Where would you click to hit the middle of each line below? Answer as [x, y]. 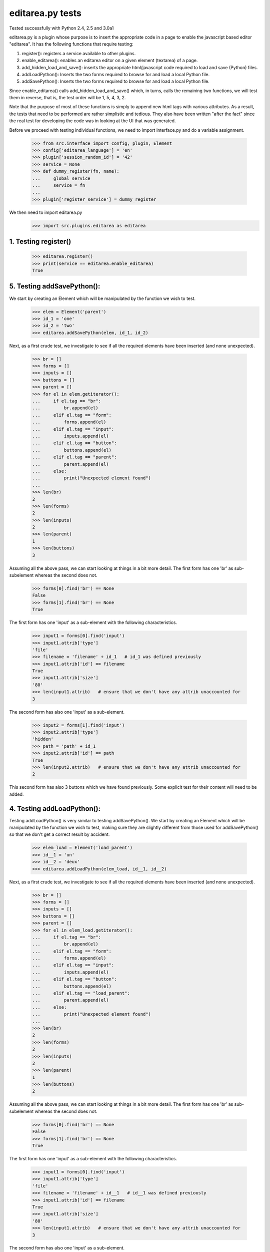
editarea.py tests [45, 13]
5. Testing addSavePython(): [55, 286]
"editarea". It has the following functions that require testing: [71, 44]
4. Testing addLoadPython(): [55, 809]
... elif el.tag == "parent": [74, 457]
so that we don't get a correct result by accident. [59, 834]
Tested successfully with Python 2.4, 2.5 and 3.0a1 [61, 28]
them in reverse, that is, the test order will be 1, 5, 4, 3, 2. [67, 98]
